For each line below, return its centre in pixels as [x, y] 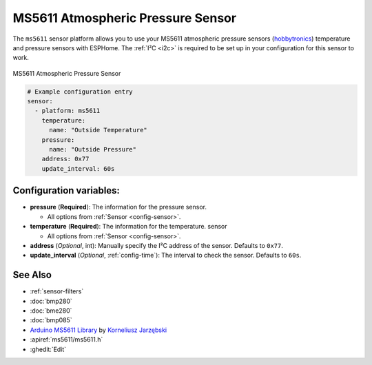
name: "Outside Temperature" [98, 130]
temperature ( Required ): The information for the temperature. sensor [128, 227]
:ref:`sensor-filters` [57, 291]
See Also [32, 275]
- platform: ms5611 [68, 111]
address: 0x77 [65, 159]
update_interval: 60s [78, 168]
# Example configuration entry [80, 92]
